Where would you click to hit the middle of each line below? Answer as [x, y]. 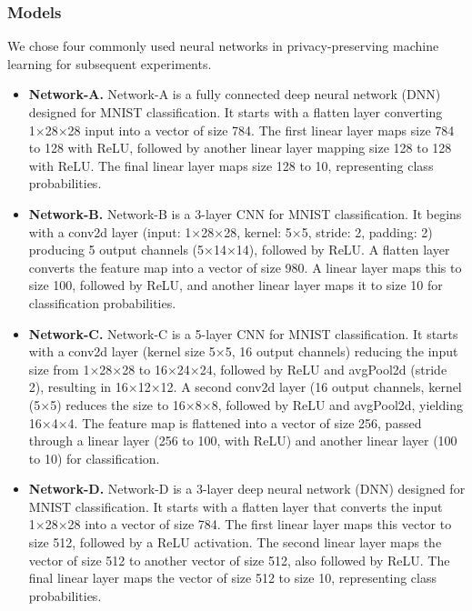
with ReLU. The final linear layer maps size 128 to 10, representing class [231, 165]
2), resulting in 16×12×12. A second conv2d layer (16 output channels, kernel [245, 387]
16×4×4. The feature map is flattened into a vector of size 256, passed [225, 422]
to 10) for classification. [94, 458]
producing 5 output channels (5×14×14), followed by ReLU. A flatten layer [239, 250]
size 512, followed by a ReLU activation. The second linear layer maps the [235, 542]
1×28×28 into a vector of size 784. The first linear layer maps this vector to [240, 524]
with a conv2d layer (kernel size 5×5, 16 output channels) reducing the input [243, 351]
